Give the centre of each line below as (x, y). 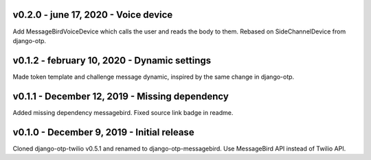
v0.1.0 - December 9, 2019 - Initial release (104, 132)
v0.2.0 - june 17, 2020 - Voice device (93, 15)
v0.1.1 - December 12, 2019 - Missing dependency (121, 96)
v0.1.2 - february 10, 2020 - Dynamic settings (112, 61)
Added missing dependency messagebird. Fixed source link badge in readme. (123, 112)
